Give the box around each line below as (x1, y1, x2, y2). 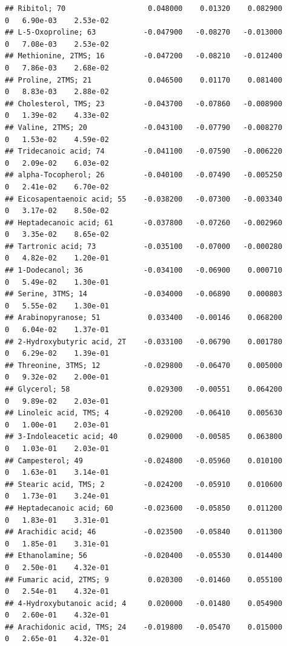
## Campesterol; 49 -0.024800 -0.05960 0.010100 (5, 456, 283, 465)
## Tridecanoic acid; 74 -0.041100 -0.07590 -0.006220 (5, 147, 283, 156)
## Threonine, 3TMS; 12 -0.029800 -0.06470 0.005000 (5, 361, 283, 370)
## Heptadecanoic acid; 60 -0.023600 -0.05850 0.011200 (5, 503, 283, 512)
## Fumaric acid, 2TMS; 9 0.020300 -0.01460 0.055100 (5, 575, 283, 584)
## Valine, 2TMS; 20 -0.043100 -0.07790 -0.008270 (5, 123, 283, 132)
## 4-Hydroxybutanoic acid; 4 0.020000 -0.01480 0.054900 (5, 599, 283, 608)
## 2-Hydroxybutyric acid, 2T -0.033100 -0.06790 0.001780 (5, 337, 283, 346)
